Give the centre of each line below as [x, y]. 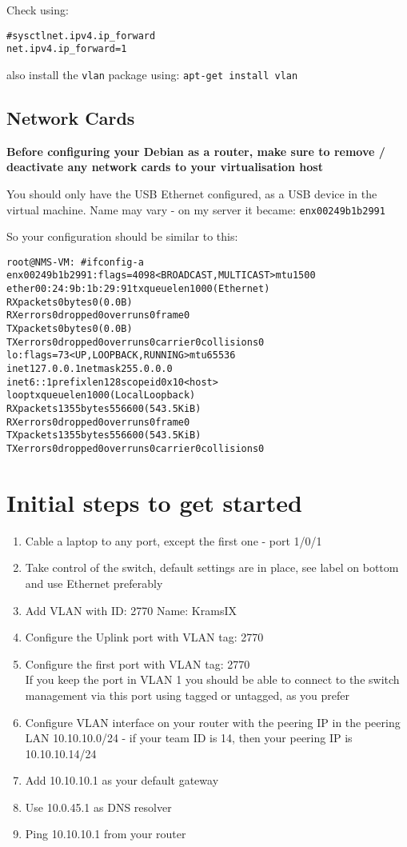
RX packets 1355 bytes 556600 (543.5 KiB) [104, 409]
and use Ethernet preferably [94, 583]
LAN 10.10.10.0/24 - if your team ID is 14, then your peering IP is [189, 738]
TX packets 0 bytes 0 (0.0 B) [70, 329]
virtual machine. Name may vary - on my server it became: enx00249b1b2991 [196, 209]
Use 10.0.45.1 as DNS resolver [98, 807]
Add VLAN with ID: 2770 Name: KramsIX [131, 610]
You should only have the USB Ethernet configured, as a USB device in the [192, 193]
